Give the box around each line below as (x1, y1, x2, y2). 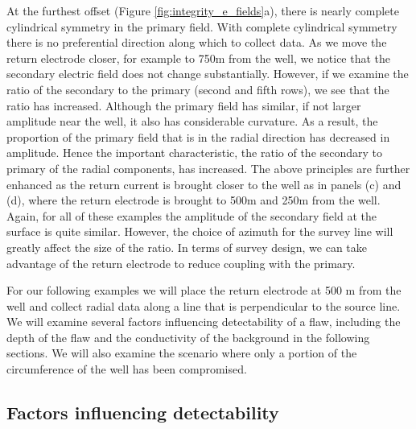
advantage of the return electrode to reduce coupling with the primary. (6, 254, 356, 271)
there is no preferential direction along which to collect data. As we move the (6, 34, 387, 51)
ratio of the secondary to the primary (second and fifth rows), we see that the (6, 80, 389, 97)
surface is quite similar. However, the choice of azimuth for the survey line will (6, 223, 393, 240)
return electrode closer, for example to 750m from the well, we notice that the (6, 49, 391, 66)
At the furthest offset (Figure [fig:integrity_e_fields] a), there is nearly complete (6, 2, 399, 19)
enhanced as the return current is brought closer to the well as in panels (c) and (6, 175, 402, 192)
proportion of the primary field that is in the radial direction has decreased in (6, 128, 390, 145)
